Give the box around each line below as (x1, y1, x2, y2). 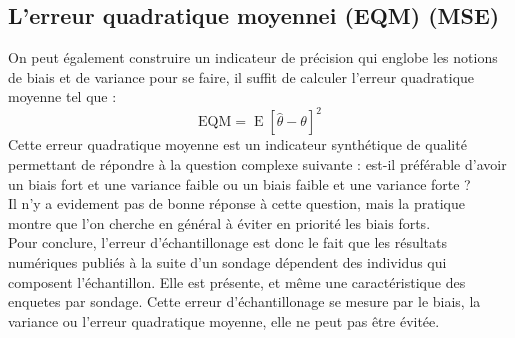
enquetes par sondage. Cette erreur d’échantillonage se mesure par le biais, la (8, 291, 481, 312)
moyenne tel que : (8, 86, 117, 107)
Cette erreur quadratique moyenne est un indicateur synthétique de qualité (8, 134, 467, 155)
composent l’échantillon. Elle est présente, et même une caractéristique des (8, 271, 466, 292)
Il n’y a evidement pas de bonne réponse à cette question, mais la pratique (8, 193, 465, 214)
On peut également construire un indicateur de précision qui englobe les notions (8, 47, 498, 68)
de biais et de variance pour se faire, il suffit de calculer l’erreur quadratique (8, 66, 475, 87)
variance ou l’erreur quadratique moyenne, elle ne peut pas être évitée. (8, 310, 440, 331)
